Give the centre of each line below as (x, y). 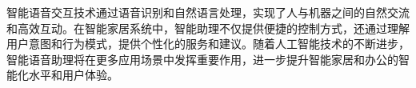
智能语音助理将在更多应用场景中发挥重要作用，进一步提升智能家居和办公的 (202, 59)
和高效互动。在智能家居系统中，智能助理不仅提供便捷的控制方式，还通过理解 (208, 28)
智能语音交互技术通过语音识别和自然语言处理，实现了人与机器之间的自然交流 (208, 12)
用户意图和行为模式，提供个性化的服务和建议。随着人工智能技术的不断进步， (208, 44)
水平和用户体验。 (73, 75)
